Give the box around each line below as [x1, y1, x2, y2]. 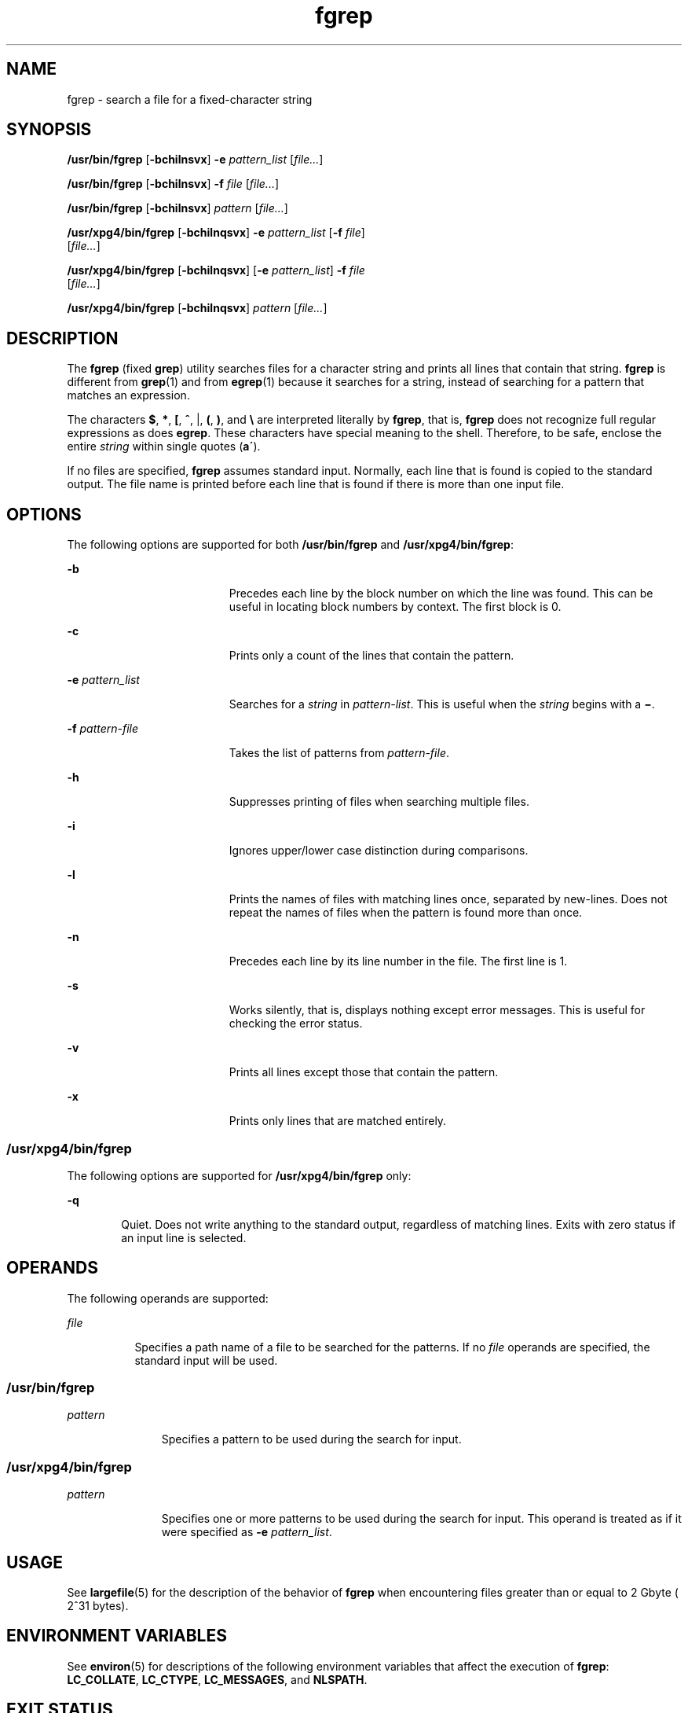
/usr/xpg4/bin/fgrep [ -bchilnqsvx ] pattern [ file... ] [67, 301, 328, 315]
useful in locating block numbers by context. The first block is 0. [229, 600, 562, 614]
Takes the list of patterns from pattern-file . [229, 746, 449, 760]
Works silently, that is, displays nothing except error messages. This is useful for [229, 1003, 646, 1017]
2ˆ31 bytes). [67, 1599, 129, 1613]
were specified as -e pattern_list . [161, 1525, 332, 1539]
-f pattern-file [67, 722, 139, 736]
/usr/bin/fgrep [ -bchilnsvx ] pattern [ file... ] [67, 201, 288, 215]
